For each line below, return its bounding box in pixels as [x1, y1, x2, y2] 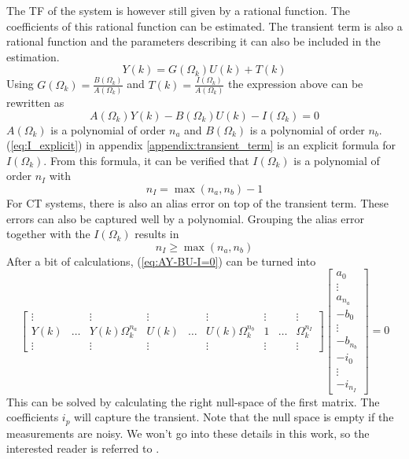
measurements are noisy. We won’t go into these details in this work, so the [6, 424, 370, 441]
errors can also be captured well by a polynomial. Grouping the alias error [6, 210, 364, 226]
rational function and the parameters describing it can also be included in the [6, 33, 381, 50]
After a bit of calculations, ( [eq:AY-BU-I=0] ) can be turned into [6, 252, 316, 269]
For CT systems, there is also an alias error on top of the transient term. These [6, 194, 389, 211]
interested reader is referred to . [6, 440, 160, 457]
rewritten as [6, 94, 64, 110]
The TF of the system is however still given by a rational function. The [6, 2, 350, 18]
